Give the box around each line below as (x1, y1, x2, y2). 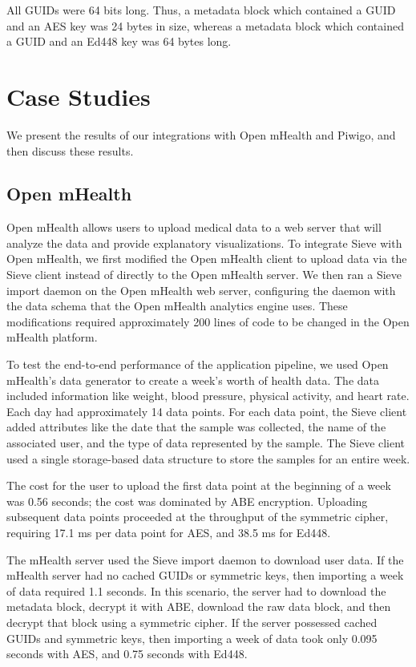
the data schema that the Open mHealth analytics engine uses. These (6, 297, 348, 314)
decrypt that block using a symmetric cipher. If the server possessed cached (6, 613, 378, 630)
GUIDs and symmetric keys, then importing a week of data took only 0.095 (6, 629, 378, 646)
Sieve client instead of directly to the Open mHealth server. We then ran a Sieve (6, 266, 402, 283)
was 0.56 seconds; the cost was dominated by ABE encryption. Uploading (6, 492, 368, 509)
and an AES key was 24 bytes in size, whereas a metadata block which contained (6, 17, 404, 34)
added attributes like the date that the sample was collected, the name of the (6, 418, 386, 435)
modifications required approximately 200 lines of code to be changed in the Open (6, 313, 410, 329)
